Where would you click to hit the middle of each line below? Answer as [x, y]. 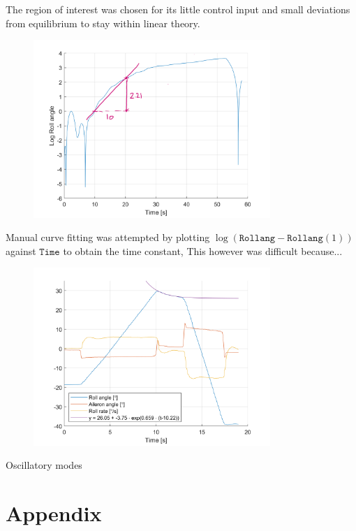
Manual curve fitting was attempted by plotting [108, 237]
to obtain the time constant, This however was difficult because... [203, 250]
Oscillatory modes [44, 465]
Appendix [54, 513]
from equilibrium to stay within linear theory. [103, 23]
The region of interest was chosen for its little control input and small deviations [178, 9]
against [21, 250]
